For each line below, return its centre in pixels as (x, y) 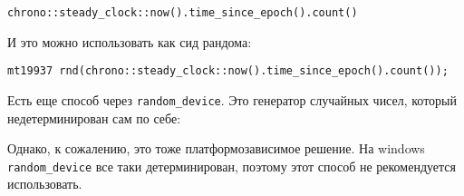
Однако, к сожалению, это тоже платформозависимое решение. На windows (216, 148)
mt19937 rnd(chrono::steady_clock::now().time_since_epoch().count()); (228, 71)
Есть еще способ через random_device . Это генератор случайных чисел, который (232, 99)
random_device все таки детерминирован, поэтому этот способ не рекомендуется (232, 166)
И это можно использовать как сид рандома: (130, 41)
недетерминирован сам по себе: (94, 118)
